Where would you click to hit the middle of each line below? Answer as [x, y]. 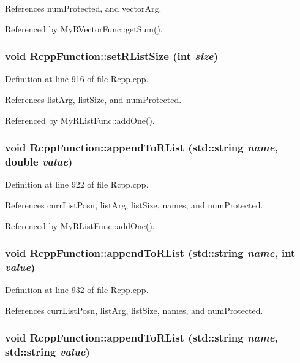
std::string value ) [47, 352]
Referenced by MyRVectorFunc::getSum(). [84, 29]
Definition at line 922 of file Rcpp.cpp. [77, 184]
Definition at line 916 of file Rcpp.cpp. [77, 79]
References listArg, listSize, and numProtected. [93, 99]
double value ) [39, 162]
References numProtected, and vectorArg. [83, 8]
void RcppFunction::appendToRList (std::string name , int [150, 253]
